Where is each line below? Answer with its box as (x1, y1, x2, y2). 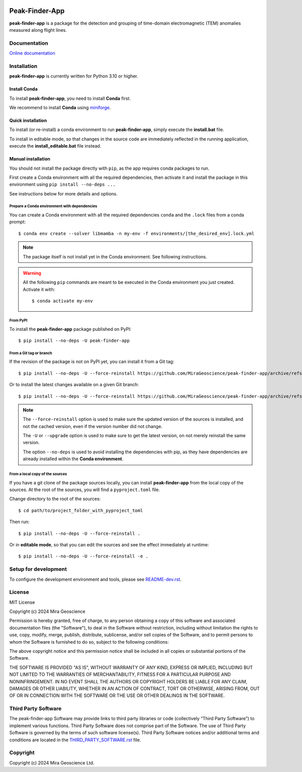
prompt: (9, 219, 26, 225)
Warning (23, 270, 41, 276)
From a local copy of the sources (9, 471, 67, 477)
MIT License (9, 599, 35, 605)
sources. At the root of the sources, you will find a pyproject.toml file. (9, 486, 160, 493)
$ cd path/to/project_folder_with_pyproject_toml (18, 508, 143, 513)
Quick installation (9, 117, 47, 123)
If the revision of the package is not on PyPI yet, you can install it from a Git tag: (9, 359, 175, 365)
